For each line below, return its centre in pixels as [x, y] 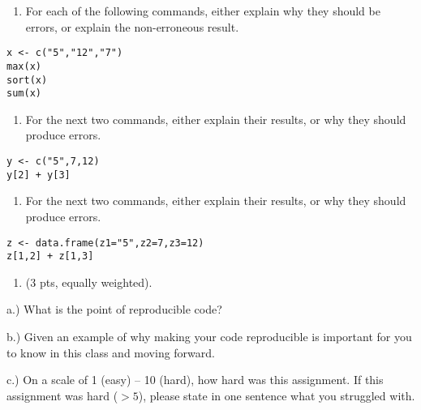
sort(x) [27, 80]
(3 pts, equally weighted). [89, 282]
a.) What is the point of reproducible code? [114, 309]
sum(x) [24, 94]
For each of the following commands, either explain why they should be [203, 11]
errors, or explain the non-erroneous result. [132, 26]
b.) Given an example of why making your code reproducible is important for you [209, 336]
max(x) [24, 66]
